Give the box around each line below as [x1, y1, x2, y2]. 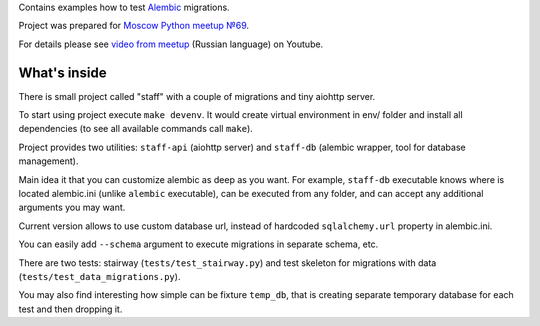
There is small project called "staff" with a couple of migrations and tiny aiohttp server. [18, 90, 376, 102]
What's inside [18, 64, 107, 81]
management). [18, 155, 79, 167]
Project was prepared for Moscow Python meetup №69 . [18, 20, 250, 32]
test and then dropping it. [18, 303, 123, 315]
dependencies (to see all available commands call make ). [18, 123, 254, 135]
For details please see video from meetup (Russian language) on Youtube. [18, 38, 324, 50]
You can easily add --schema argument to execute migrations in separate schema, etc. [18, 238, 379, 250]
